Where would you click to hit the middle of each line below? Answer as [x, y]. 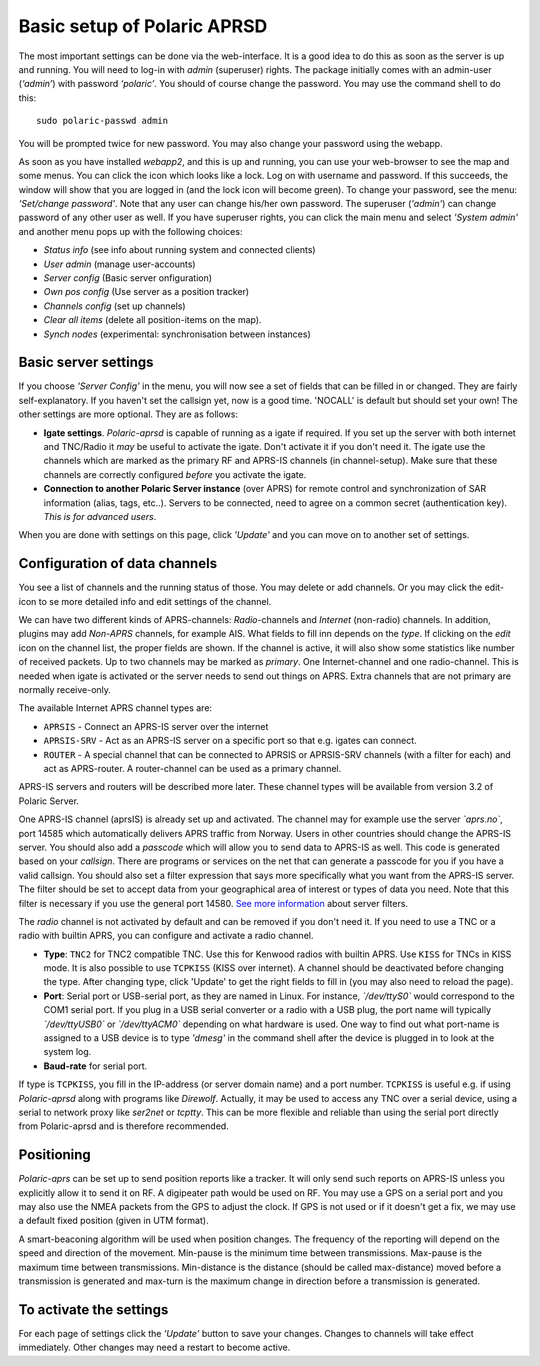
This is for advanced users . [100, 516]
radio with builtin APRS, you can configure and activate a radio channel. [166, 936]
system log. [67, 1052]
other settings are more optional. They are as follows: [128, 414]
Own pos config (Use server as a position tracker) [146, 292]
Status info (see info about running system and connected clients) [179, 250]
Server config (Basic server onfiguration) [128, 278]
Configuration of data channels [118, 563]
